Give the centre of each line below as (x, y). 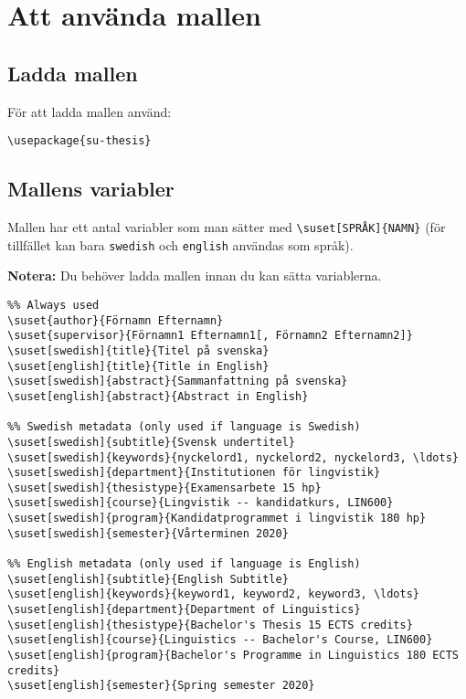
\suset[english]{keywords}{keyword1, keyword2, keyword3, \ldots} (214, 594)
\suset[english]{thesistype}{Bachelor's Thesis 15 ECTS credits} (210, 625)
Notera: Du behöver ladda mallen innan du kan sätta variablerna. (195, 275)
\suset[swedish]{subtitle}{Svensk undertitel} (151, 442)
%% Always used (53, 305)
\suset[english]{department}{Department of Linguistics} (184, 610)
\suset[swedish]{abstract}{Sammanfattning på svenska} (178, 381)
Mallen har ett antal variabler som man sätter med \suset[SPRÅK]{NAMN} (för (227, 227)
